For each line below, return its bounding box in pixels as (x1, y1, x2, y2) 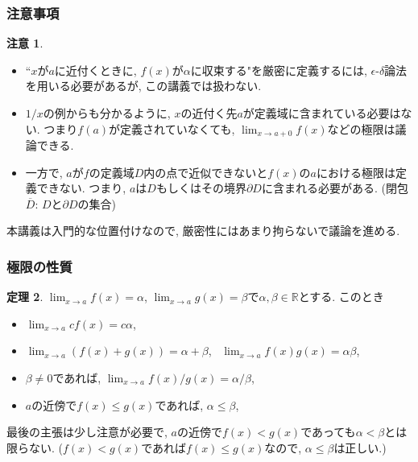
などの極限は (327, 120, 395, 137)
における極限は (317, 163, 395, 180)
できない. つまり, (36, 179, 126, 196)
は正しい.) (333, 439, 387, 456)
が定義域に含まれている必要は (242, 105, 401, 121)
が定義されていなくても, (109, 120, 235, 137)
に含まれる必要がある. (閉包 (261, 179, 408, 196)
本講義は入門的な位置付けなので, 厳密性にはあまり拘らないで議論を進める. (6, 222, 400, 239)
